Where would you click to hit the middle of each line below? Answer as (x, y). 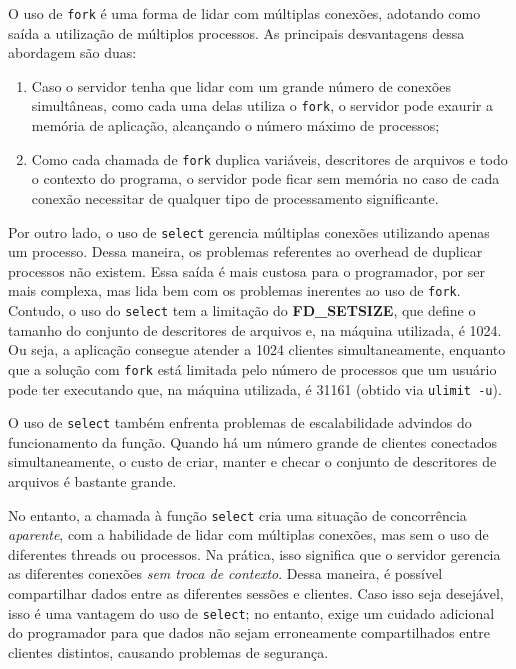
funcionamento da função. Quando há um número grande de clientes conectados (253, 441)
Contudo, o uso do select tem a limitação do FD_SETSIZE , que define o (242, 310)
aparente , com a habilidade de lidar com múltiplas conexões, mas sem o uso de (248, 534)
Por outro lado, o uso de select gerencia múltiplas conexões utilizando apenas (249, 231)
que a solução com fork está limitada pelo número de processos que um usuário (252, 368)
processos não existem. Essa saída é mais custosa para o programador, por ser (246, 270)
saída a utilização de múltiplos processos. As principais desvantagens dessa (236, 32)
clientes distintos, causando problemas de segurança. (168, 651)
